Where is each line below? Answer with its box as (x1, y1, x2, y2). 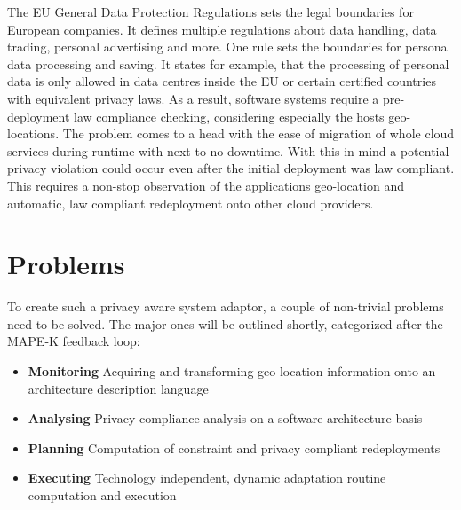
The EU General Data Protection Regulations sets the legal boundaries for (7, 3, 414, 20)
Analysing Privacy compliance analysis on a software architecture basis (28, 409, 423, 428)
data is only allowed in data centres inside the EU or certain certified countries (7, 72, 436, 90)
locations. (7, 124, 60, 143)
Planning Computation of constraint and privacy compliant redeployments (28, 438, 441, 457)
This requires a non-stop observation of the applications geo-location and (7, 176, 404, 194)
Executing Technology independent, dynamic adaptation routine (28, 468, 386, 487)
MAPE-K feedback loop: (7, 332, 140, 350)
